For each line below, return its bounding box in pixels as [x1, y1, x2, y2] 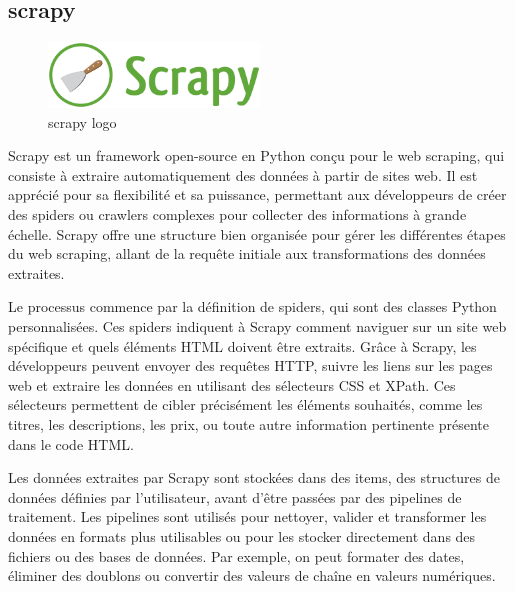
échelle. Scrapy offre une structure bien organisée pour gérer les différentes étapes [8, 223, 506, 244]
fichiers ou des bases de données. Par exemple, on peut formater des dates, [8, 545, 465, 566]
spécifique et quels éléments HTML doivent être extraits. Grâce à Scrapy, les [8, 335, 477, 356]
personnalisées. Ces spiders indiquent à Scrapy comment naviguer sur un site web [8, 315, 507, 336]
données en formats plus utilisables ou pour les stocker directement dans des [8, 525, 476, 546]
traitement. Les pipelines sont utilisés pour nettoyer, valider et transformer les [8, 506, 487, 527]
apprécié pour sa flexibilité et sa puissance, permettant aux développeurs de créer [8, 184, 507, 205]
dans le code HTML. [8, 433, 134, 454]
